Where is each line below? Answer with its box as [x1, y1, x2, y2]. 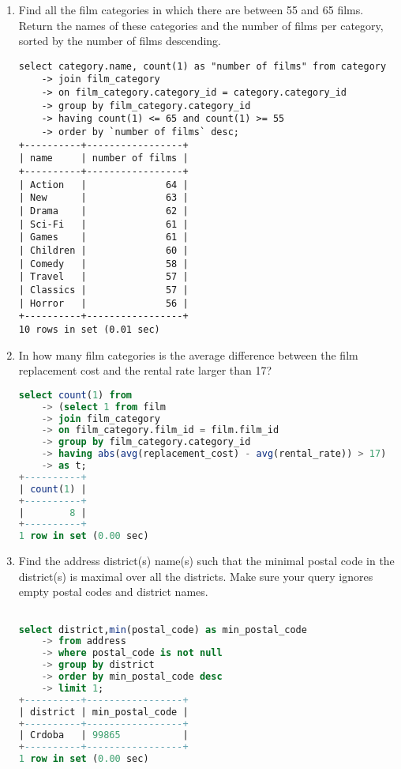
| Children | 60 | [18, 244, 189, 256]
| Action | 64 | [18, 179, 189, 190]
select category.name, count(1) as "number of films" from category [18, 60, 387, 72]
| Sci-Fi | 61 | [18, 218, 189, 230]
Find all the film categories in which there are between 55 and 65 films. [18, 2, 364, 17]
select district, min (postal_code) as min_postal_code [18, 624, 307, 635]
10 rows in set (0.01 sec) [18, 323, 160, 335]
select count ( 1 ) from [18, 389, 133, 401]
